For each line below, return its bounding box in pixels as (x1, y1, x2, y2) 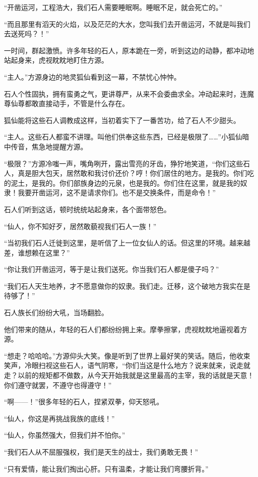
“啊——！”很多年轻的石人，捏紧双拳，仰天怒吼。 (4, 396, 164, 407)
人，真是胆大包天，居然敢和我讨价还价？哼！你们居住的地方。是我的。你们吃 (4, 168, 254, 178)
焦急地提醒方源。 (31, 141, 87, 151)
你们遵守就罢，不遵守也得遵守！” (4, 379, 112, 390)
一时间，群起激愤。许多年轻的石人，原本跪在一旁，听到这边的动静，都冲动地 (4, 45, 254, 55)
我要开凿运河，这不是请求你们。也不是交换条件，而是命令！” (17, 187, 216, 198)
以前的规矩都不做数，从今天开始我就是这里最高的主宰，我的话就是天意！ (17, 370, 254, 380)
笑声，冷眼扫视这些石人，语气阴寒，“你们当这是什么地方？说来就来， (4, 360, 230, 370)
